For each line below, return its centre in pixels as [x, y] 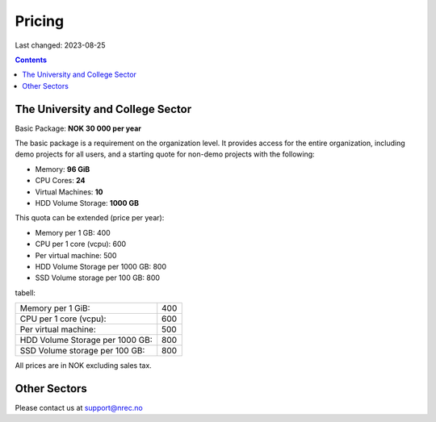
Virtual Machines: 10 [69, 192]
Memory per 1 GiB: [55, 308]
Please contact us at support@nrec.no [79, 408]
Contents [31, 60]
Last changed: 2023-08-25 [60, 45]
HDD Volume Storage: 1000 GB [87, 203]
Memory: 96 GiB [63, 169]
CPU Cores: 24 [60, 181]
